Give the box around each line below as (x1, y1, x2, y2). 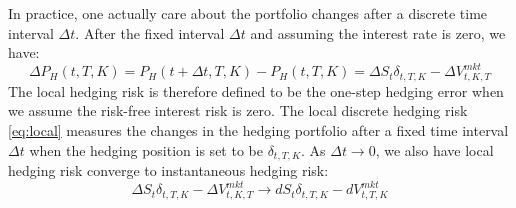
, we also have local (375, 139, 494, 160)
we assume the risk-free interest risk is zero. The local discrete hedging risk (8, 100, 468, 121)
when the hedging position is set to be (29, 139, 263, 160)
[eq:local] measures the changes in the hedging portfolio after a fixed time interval (8, 119, 509, 140)
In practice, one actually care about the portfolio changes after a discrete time (8, 3, 488, 23)
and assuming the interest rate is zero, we (250, 22, 506, 43)
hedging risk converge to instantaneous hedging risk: (8, 159, 329, 180)
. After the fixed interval (75, 22, 225, 43)
